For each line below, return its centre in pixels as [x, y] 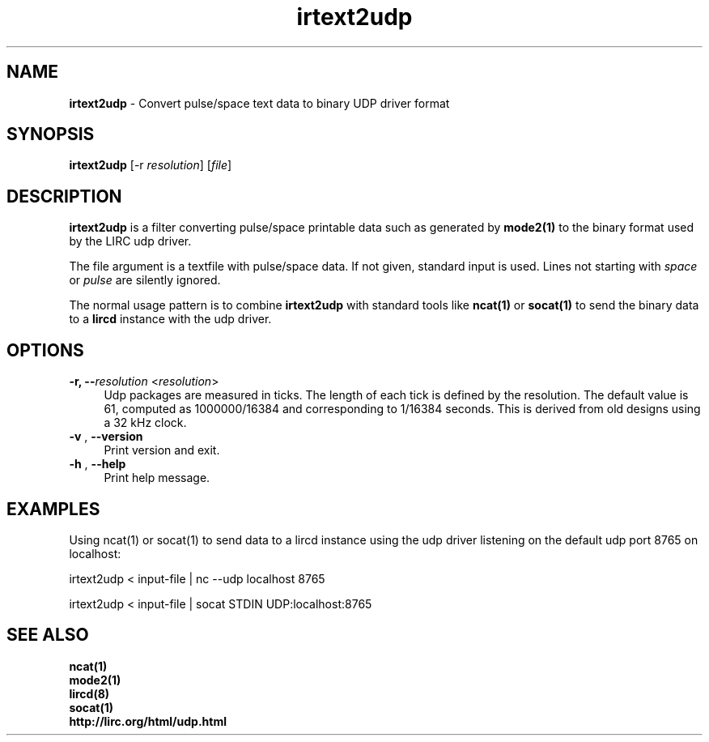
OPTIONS [45, 350]
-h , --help [98, 464]
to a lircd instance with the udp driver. [170, 319]
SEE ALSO [48, 635]
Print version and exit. [162, 450]
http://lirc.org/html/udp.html [148, 721]
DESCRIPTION [64, 196]
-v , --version [106, 437]
